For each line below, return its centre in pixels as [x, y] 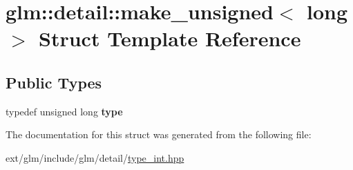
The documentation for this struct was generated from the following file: [159, 134]
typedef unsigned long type [64, 111]
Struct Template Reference [170, 38]
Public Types [54, 82]
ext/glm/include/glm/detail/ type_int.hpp [95, 157]
